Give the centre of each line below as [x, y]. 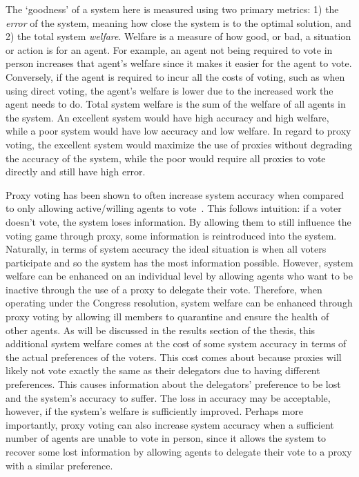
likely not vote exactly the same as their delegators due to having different [163, 370]
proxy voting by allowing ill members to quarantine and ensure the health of [167, 317]
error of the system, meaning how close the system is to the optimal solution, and [178, 22]
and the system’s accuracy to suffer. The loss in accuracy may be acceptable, [168, 397]
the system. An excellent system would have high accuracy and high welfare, [167, 117]
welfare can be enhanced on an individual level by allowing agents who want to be [179, 276]
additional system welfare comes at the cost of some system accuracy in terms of [176, 343]
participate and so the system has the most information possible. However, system [179, 262]
